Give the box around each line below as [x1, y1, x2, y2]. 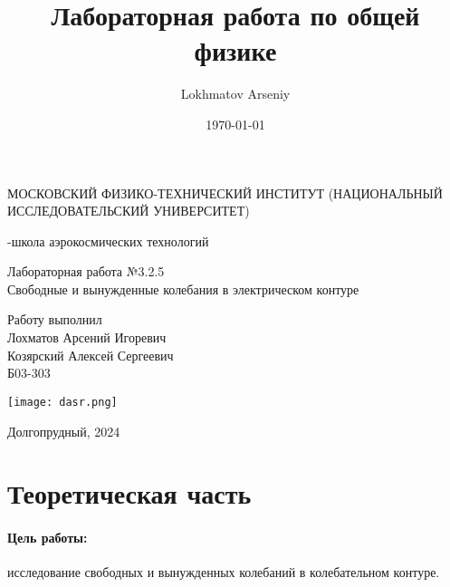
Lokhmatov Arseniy [180, 84, 291, 103]
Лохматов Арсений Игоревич [7, 328, 167, 347]
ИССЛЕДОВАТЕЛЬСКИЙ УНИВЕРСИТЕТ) [7, 201, 250, 220]
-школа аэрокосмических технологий [7, 231, 209, 250]
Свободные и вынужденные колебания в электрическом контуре [7, 279, 359, 298]
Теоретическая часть [7, 475, 252, 512]
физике [194, 32, 277, 69]
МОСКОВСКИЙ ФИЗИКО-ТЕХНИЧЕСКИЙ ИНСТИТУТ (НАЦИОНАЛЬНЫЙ [7, 183, 443, 202]
